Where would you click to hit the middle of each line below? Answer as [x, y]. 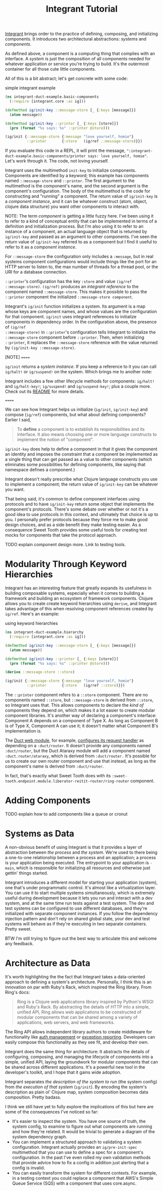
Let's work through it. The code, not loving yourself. [57, 161]
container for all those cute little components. [51, 69]
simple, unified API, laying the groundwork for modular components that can [81, 1062]
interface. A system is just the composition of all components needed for [78, 59]
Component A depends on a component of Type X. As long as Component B [81, 721]
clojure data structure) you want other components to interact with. [72, 207]
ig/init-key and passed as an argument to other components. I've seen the [81, 237]
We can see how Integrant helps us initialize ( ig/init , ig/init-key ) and [76, 409]
